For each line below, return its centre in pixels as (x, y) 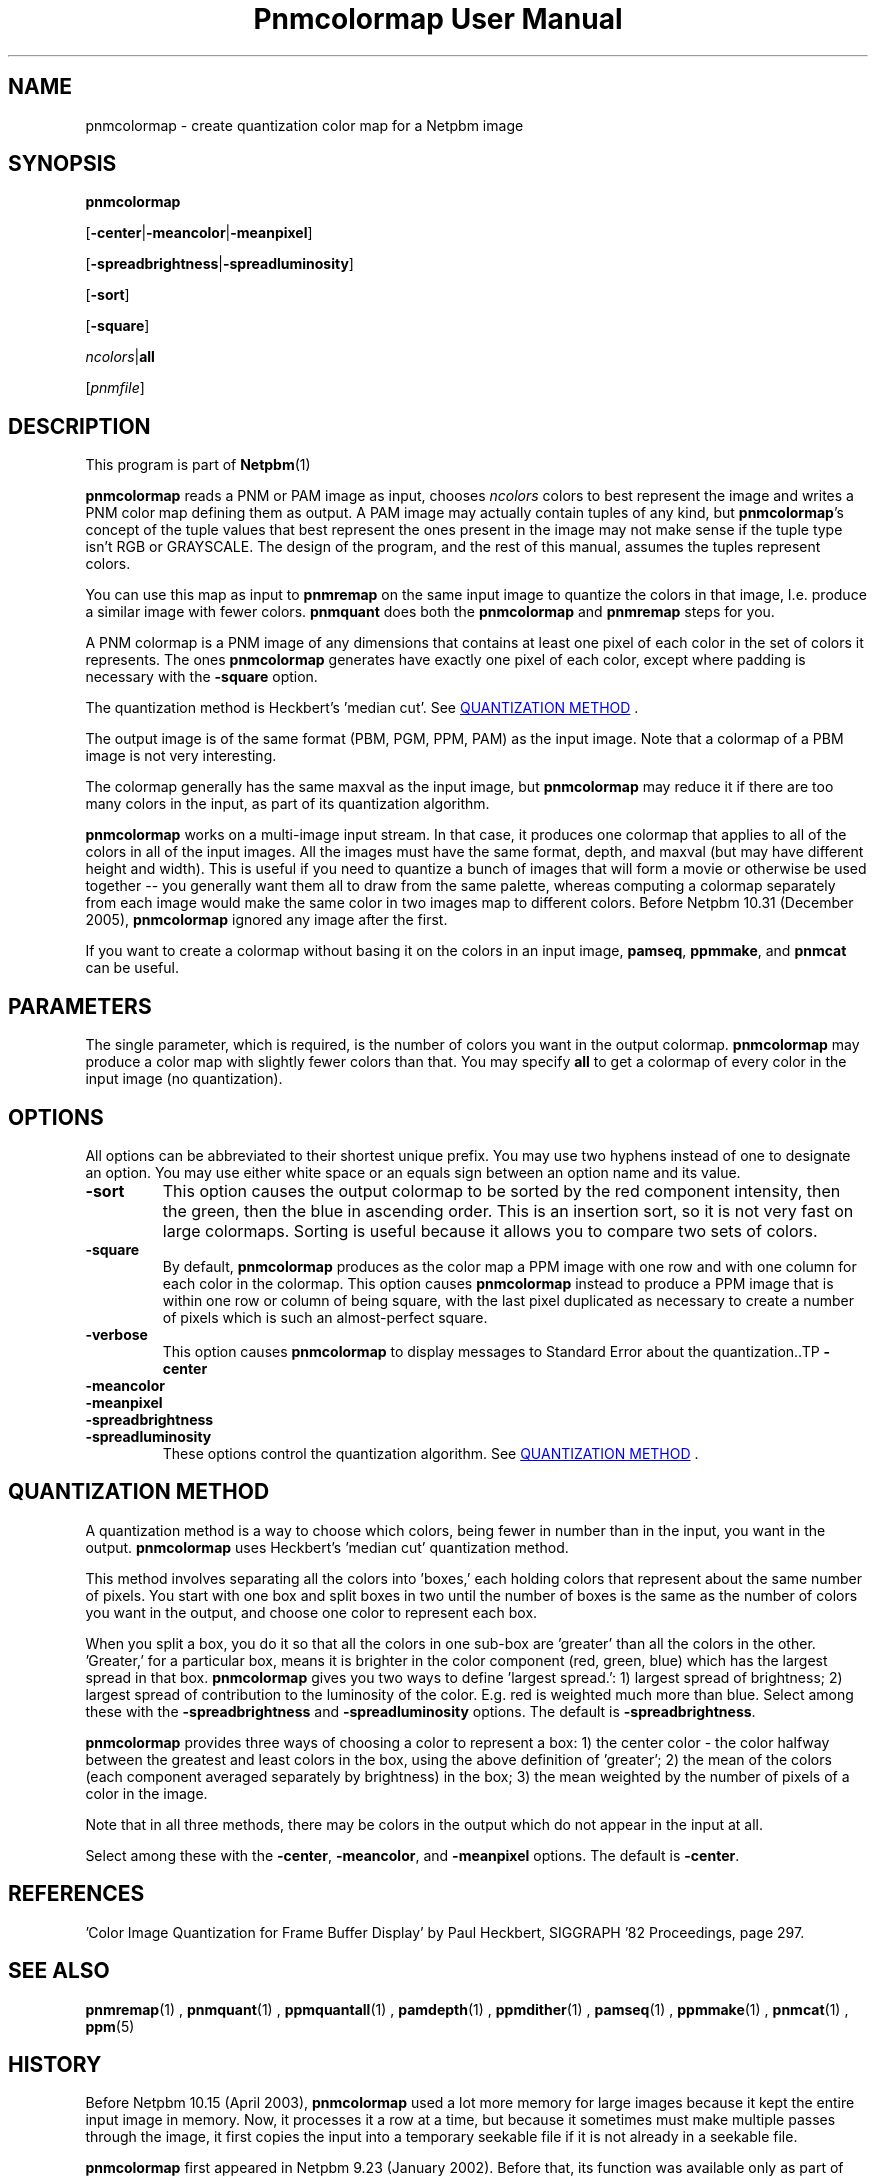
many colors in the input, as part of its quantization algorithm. (287, 804)
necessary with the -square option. (201, 677)
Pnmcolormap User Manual (438, 19)
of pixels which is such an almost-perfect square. (325, 1317)
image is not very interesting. (181, 756)
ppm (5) (110, 2026)
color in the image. (146, 1793)
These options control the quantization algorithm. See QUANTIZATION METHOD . (430, 1453)
